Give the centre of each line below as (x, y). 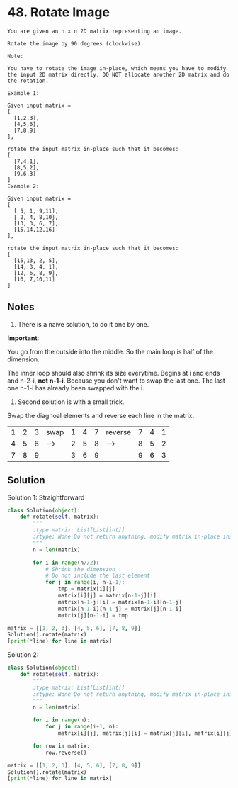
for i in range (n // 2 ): (66, 563)
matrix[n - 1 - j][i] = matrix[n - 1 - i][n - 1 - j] (120, 602)
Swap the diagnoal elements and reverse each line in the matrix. (101, 415)
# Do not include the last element (98, 576)
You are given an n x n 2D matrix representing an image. (95, 31)
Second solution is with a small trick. (71, 402)
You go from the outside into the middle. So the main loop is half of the (110, 351)
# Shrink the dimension (80, 569)
